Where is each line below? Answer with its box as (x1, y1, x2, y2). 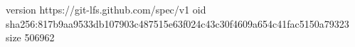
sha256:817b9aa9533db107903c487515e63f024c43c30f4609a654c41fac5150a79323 (6, 16, 349, 31)
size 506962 (6, 30, 55, 45)
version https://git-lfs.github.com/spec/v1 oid (6, 2, 206, 16)
